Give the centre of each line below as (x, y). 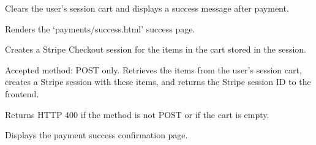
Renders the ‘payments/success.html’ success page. (100, 28)
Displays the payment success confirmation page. (96, 135)
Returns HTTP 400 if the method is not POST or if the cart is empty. (137, 114)
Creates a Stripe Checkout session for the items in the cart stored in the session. (156, 49)
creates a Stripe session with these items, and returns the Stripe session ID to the (158, 82)
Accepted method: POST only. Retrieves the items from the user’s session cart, (153, 69)
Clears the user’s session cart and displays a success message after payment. (147, 8)
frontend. (22, 93)
